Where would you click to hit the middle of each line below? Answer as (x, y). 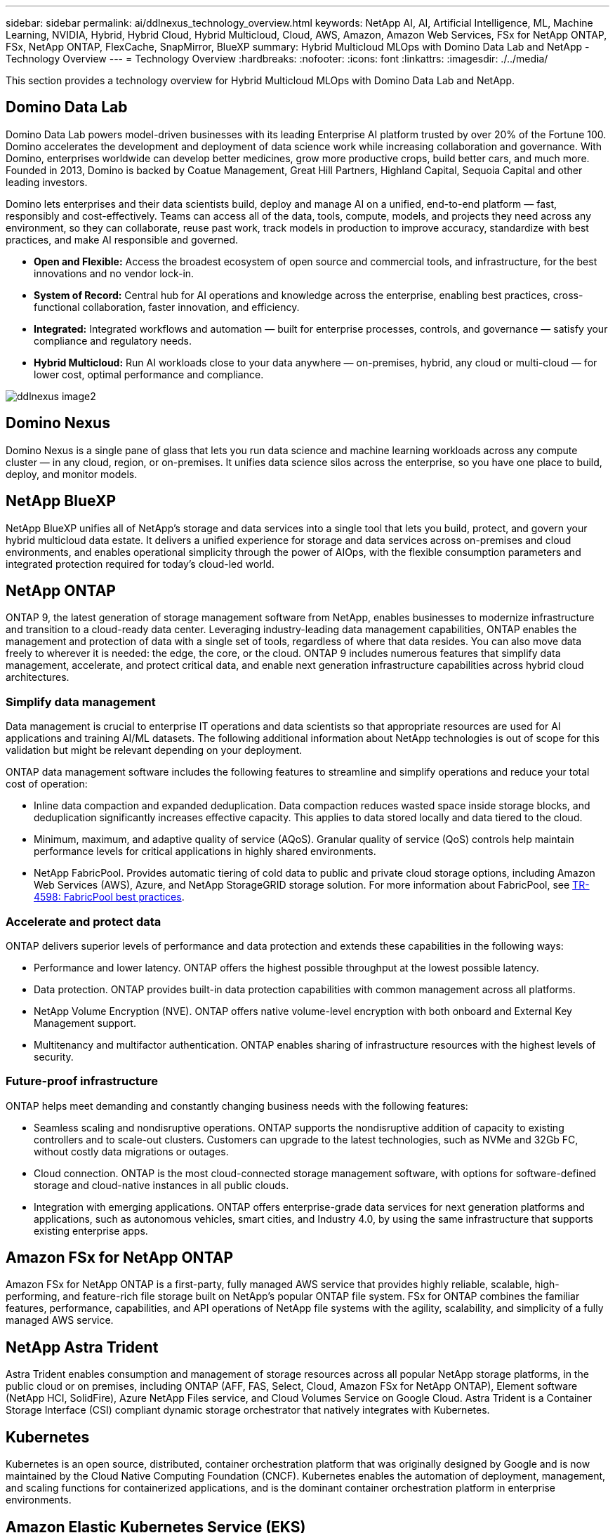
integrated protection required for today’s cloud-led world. (140, 564)
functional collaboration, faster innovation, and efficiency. (167, 307)
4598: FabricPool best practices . (109, 897)
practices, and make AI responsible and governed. (122, 239)
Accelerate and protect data (84, 921)
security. (54, 1056)
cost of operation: (47, 784)
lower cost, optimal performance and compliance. (149, 374)
